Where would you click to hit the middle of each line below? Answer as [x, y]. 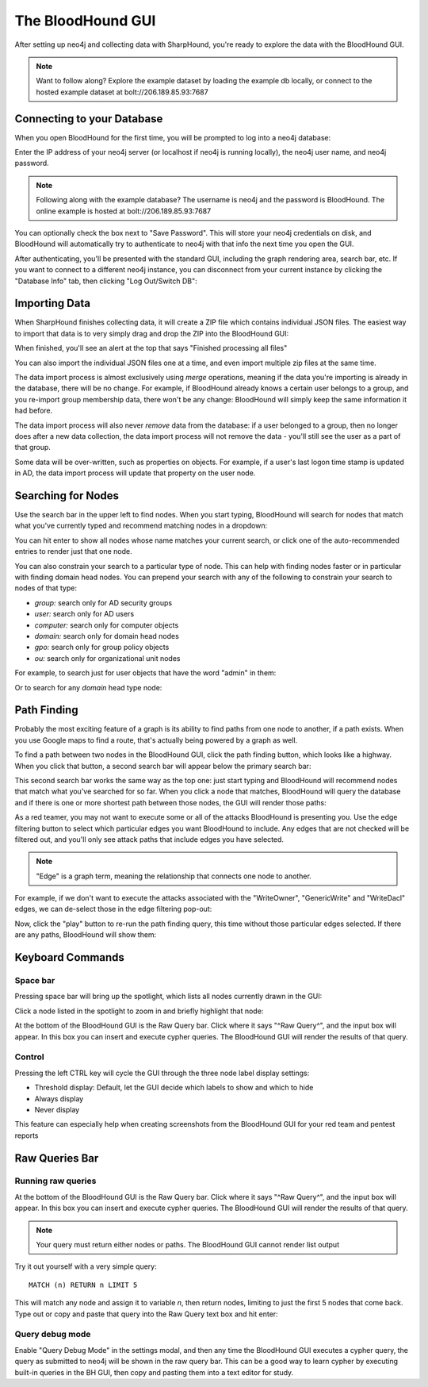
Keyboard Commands [69, 957]
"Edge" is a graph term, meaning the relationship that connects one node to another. [174, 876]
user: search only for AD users [84, 614]
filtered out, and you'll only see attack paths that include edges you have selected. [149, 839]
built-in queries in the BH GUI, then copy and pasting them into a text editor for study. [154, 1372]
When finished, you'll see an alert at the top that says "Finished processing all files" [151, 348]
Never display [57, 1109]
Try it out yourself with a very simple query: [86, 1266]
